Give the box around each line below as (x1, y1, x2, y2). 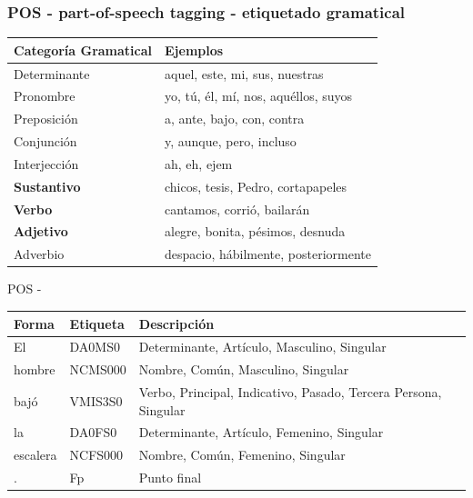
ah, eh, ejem (165, 154, 233, 173)
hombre (14, 360, 55, 379)
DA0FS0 (69, 423, 117, 442)
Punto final (138, 468, 202, 487)
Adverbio (14, 244, 65, 264)
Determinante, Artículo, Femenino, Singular (138, 423, 384, 442)
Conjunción (14, 132, 77, 151)
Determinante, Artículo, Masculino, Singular (138, 337, 387, 356)
